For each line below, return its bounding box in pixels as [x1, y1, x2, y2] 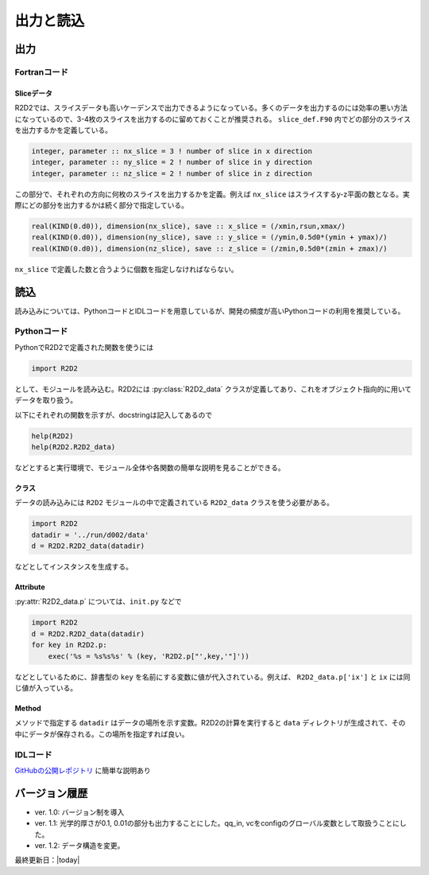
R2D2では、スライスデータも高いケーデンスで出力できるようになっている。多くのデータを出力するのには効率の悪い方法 [14, 103, 408, 113]
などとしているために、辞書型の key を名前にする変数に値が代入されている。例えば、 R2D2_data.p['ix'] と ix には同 [14, 672, 411, 682]
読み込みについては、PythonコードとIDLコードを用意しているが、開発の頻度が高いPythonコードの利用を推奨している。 [14, 306, 405, 316]
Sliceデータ [14, 88, 53, 98]
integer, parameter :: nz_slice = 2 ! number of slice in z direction [31, 169, 313, 178]
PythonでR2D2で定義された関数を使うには [14, 342, 154, 352]
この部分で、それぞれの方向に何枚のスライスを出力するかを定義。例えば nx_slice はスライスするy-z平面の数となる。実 [14, 189, 410, 199]
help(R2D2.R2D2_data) [31, 442, 116, 451]
